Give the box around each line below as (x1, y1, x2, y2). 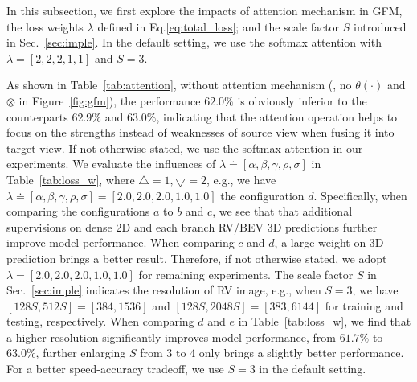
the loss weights (6, 18, 84, 35)
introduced (354, 18, 407, 35)
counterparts (6, 108, 68, 125)
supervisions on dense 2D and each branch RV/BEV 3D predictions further (6, 218, 378, 235)
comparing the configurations (6, 203, 150, 220)
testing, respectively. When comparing (6, 313, 194, 330)
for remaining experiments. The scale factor (138, 265, 354, 282)
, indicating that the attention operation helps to (156, 108, 398, 125)
